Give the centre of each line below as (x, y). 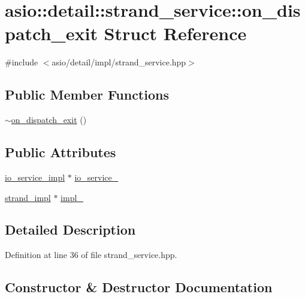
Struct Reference (175, 33)
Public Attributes (61, 152)
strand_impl (28, 197)
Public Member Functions (87, 94)
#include (22, 62)
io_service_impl (35, 177)
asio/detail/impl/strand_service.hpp (119, 62)
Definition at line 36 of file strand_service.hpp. (91, 255)
